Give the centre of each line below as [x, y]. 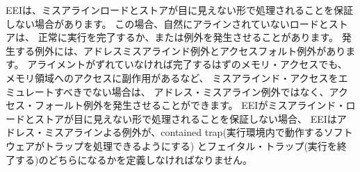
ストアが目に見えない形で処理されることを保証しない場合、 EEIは [186, 118]
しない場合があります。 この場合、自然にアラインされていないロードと [167, 23]
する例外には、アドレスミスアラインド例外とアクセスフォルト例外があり [180, 50]
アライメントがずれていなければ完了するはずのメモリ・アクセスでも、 [187, 64]
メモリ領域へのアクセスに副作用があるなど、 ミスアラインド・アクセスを [172, 77]
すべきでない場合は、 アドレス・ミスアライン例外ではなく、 [191, 91]
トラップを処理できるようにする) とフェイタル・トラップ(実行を [190, 145]
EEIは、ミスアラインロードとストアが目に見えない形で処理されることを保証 [180, 10]
